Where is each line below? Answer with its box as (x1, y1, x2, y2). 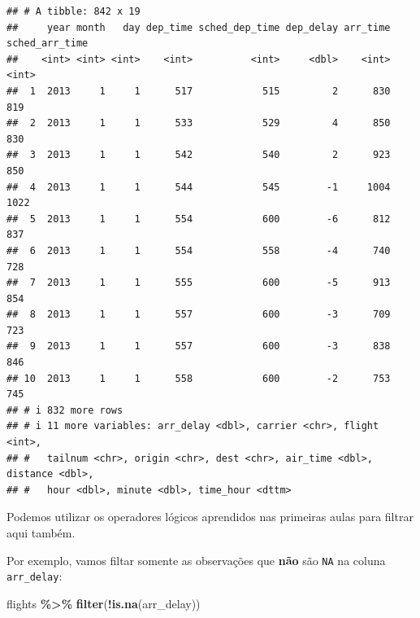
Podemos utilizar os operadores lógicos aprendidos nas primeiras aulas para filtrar (6, 508, 414, 525)
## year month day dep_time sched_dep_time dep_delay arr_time (6, 21, 391, 33)
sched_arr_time (6, 37, 89, 50)
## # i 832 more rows (6, 404, 123, 416)
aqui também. (6, 524, 76, 541)
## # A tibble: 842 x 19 (6, 6, 141, 17)
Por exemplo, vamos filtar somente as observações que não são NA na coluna (6, 551, 386, 568)
